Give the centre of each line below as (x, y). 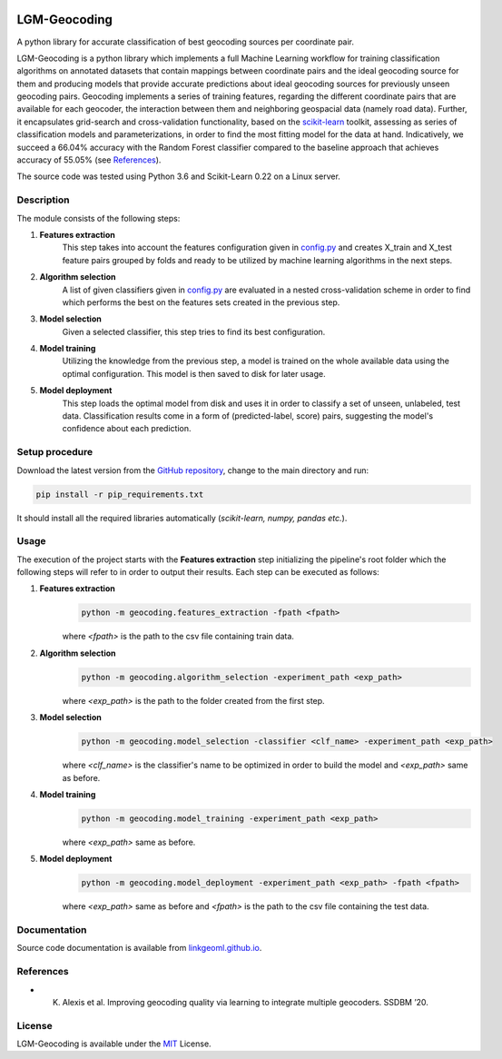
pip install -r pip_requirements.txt (120, 494)
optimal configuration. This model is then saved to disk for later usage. (194, 373)
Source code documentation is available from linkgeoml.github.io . (139, 948)
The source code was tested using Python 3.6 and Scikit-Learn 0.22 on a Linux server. (178, 176)
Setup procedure (55, 452)
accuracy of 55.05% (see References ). (89, 160)
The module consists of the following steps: (98, 218)
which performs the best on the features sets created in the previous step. (201, 302)
